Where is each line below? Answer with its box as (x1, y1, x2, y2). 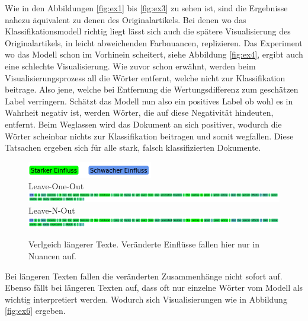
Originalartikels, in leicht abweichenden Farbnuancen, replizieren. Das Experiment (5, 36, 303, 49)
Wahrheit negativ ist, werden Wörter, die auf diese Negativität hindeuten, (5, 106, 274, 119)
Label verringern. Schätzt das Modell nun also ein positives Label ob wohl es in (5, 94, 293, 107)
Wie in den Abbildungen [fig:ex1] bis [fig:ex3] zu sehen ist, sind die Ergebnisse (5, 2, 288, 14)
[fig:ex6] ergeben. (5, 304, 66, 317)
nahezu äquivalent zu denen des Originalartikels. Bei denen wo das (5, 13, 246, 26)
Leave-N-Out (28, 204, 75, 217)
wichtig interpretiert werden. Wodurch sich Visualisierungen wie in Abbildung (5, 293, 287, 305)
